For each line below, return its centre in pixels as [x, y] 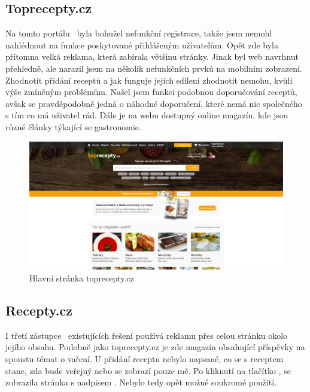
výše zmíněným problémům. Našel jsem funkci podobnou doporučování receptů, [151, 92]
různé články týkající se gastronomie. [73, 126]
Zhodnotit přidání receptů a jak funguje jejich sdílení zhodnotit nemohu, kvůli [149, 80]
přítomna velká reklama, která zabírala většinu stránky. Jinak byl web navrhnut [152, 56]
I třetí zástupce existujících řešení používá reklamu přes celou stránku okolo [147, 335]
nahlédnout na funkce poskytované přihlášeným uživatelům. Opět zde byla [142, 45]
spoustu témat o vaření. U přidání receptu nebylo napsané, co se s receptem [145, 359]
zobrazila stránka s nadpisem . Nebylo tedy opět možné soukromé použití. [141, 382]
